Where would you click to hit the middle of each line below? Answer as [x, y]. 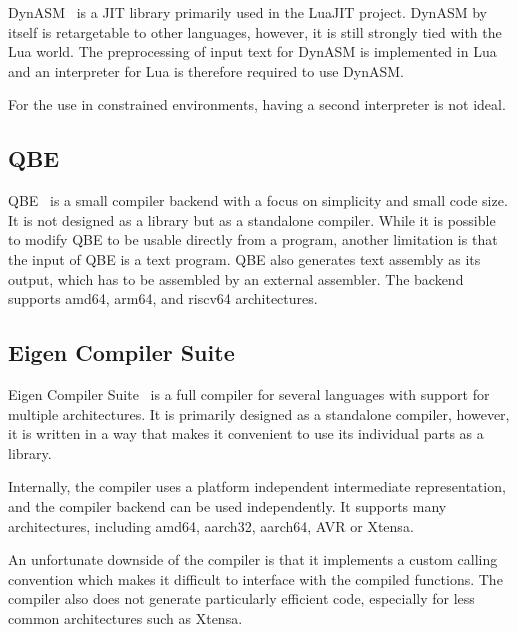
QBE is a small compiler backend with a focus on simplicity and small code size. [258, 200]
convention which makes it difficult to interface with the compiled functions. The [255, 578]
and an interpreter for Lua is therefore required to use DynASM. [206, 70]
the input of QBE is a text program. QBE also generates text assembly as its [244, 258]
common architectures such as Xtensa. [125, 617]
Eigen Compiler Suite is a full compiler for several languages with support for [249, 393]
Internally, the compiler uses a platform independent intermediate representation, [257, 486]
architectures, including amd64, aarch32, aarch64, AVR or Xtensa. [211, 525]
